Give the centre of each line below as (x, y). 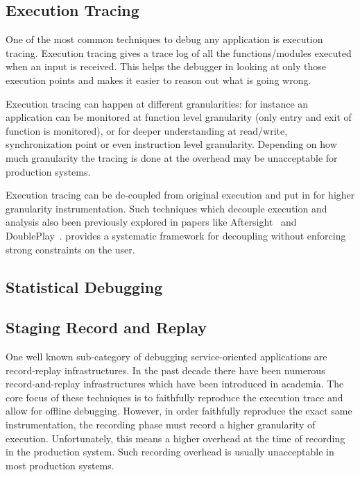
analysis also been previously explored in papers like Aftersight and (151, 222)
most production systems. (60, 465)
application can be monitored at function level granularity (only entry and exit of (179, 117)
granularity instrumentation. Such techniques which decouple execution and (166, 208)
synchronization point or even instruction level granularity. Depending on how (171, 144)
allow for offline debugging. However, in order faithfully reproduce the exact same (179, 411)
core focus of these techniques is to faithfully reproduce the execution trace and (174, 397)
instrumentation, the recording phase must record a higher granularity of (161, 425)
